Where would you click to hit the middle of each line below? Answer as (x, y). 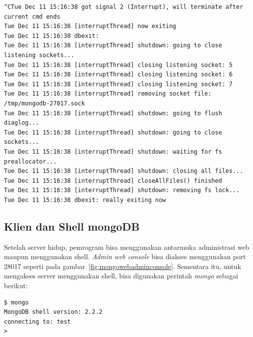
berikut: (16, 286)
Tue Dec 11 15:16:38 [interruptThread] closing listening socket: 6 (118, 75)
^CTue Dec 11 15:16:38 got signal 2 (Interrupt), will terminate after (124, 7)
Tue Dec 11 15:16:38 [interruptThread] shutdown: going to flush (113, 113)
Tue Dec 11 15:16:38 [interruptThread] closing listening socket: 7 (118, 84)
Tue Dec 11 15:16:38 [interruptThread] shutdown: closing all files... (124, 171)
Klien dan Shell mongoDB (72, 226)
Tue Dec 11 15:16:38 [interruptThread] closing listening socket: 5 (118, 65)
